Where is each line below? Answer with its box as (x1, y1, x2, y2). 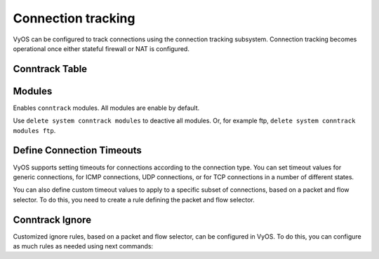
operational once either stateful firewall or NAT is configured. (13, 44, 189, 52)
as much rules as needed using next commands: (13, 242, 154, 251)
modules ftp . (13, 126, 56, 134)
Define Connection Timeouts (13, 144, 142, 157)
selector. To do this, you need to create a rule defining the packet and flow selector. (13, 195, 255, 204)
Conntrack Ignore (13, 213, 91, 225)
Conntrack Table (13, 63, 88, 75)
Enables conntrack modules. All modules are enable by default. (13, 104, 200, 112)
